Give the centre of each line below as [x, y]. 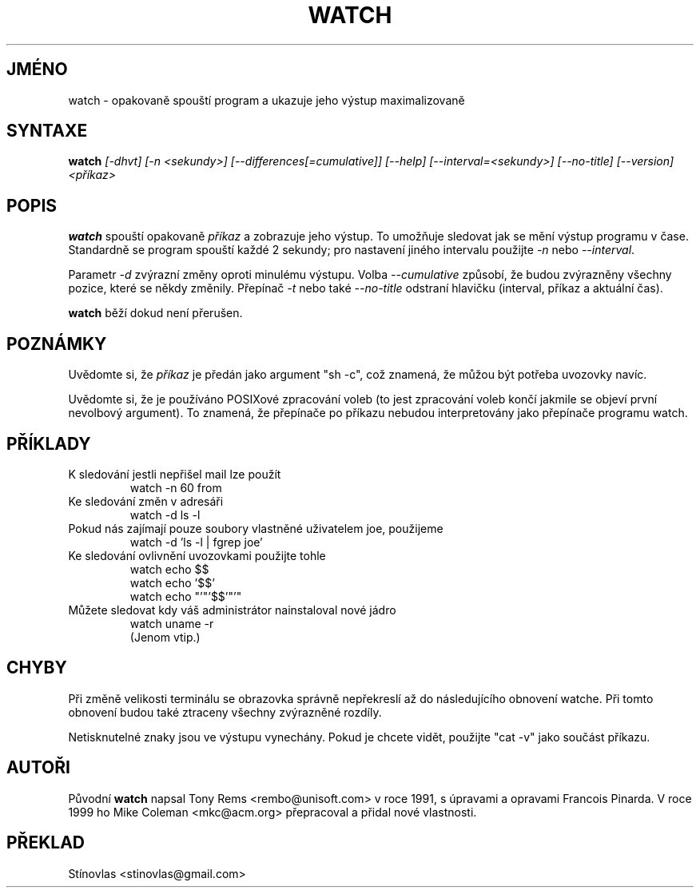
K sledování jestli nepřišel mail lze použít [175, 474]
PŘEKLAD [46, 843]
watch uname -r [172, 623]
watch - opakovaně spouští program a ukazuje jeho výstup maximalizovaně [266, 100]
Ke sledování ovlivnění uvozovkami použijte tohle [197, 555]
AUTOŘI [38, 768]
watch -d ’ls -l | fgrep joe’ [196, 542]
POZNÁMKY [57, 344]
